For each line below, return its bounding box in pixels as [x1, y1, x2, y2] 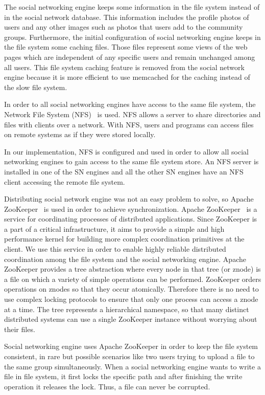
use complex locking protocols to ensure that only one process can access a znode [4, 294, 258, 304]
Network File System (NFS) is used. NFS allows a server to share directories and [4, 108, 261, 119]
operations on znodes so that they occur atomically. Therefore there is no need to [4, 283, 259, 294]
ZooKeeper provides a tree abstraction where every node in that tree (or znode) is [4, 264, 261, 274]
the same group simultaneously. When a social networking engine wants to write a [4, 361, 261, 371]
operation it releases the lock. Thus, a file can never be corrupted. [4, 381, 210, 391]
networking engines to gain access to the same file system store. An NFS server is [4, 156, 259, 167]
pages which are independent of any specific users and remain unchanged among [4, 51, 255, 62]
